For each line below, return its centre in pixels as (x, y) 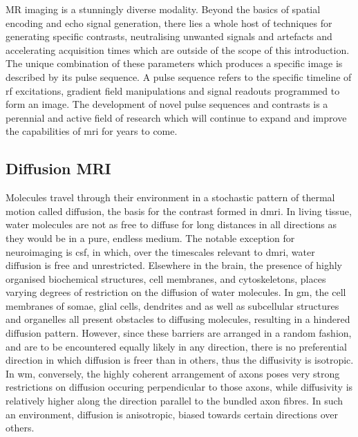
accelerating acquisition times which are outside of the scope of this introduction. (178, 49)
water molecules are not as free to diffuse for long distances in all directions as (171, 224)
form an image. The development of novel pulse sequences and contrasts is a (167, 104)
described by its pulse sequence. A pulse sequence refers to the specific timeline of (179, 76)
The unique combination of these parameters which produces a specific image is (174, 63)
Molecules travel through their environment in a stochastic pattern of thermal (170, 197)
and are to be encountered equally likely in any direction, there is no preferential (176, 346)
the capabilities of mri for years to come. (92, 131)
